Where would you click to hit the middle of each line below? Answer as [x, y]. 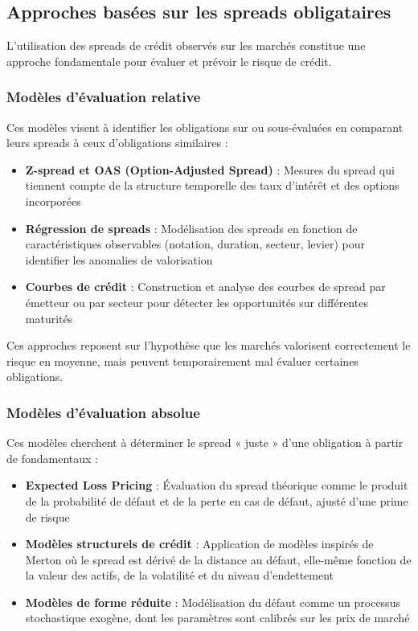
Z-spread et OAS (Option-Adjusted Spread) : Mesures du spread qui [210, 169]
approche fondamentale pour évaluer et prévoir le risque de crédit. [169, 61]
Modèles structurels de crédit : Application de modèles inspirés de [199, 544]
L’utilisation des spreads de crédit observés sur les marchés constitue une [186, 45]
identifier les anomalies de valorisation [119, 259]
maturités [49, 318]
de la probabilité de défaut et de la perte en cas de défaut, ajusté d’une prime [217, 500]
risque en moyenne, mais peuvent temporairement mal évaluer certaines [182, 361]
